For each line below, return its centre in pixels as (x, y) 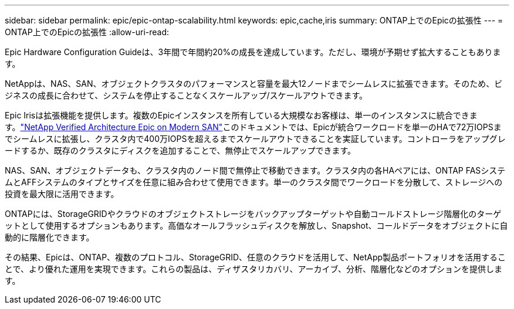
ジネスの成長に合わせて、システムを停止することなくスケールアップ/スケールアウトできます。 (186, 95)
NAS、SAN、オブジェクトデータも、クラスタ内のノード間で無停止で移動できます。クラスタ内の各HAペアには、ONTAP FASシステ (255, 170)
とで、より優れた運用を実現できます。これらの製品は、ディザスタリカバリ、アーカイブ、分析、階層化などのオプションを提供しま (254, 269)
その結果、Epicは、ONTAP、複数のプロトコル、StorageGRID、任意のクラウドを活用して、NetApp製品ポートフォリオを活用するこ (256, 257)
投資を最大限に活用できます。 (62, 194)
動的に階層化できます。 (50, 237)
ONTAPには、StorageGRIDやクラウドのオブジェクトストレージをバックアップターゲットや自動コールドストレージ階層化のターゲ (253, 214)
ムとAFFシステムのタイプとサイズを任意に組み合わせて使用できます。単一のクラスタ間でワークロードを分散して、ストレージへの (254, 182)
